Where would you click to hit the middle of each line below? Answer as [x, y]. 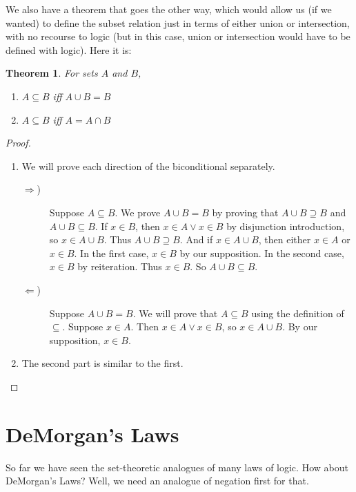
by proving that [245, 212]
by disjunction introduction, [286, 226]
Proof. [18, 143]
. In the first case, [111, 253]
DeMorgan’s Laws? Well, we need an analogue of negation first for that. [157, 481]
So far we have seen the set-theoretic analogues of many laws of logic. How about [177, 467]
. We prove [138, 212]
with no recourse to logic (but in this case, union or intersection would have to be [178, 36]
